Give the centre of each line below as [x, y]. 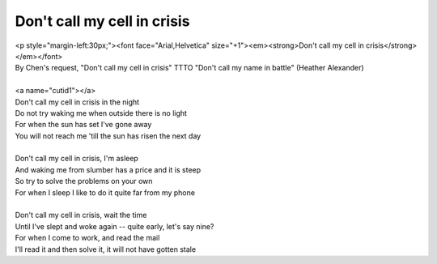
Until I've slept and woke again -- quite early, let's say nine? [115, 226]
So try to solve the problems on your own [84, 181]
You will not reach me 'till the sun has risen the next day [108, 136]
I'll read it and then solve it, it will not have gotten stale [106, 249]
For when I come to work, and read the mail [87, 238]
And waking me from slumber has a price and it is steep [108, 169]
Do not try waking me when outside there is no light [101, 113]
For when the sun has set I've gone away [83, 125]
